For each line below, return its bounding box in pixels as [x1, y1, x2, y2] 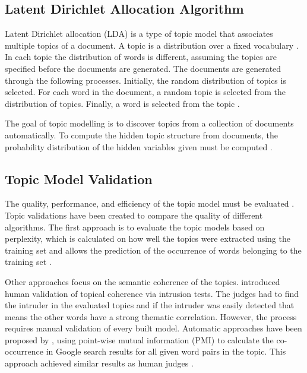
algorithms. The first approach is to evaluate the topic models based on [5, 220, 265, 233]
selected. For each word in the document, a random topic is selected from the [5, 86, 286, 98]
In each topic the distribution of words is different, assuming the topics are [5, 50, 277, 63]
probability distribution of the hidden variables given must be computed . [5, 140, 273, 153]
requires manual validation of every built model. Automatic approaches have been [5, 322, 302, 334]
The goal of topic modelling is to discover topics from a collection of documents [5, 117, 294, 129]
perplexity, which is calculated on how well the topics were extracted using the [5, 232, 290, 245]
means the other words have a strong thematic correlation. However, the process [5, 310, 297, 323]
